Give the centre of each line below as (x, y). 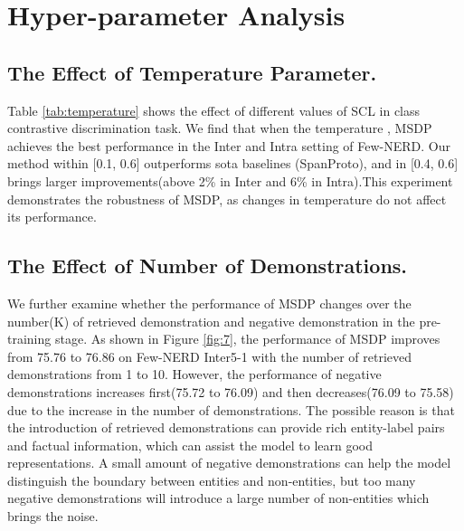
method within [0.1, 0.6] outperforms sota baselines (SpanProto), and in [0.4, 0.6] (233, 163)
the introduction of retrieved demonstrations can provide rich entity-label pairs (226, 427)
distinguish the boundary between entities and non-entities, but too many (212, 480)
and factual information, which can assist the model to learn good (190, 445)
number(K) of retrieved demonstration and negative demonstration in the (211, 321)
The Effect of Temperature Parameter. (192, 72)
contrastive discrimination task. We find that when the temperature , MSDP (220, 128)
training (29, 339)
